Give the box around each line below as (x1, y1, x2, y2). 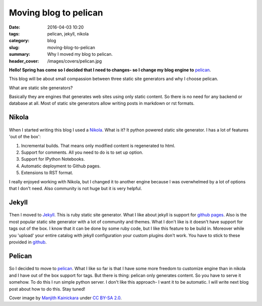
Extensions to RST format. (21, 170, 74, 176)
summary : (9, 51, 31, 57)
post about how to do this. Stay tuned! (9, 286, 85, 292)
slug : (9, 44, 19, 50)
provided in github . (9, 239, 47, 245)
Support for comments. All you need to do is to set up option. (21, 149, 143, 155)
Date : (9, 24, 20, 30)
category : (9, 38, 30, 44)
